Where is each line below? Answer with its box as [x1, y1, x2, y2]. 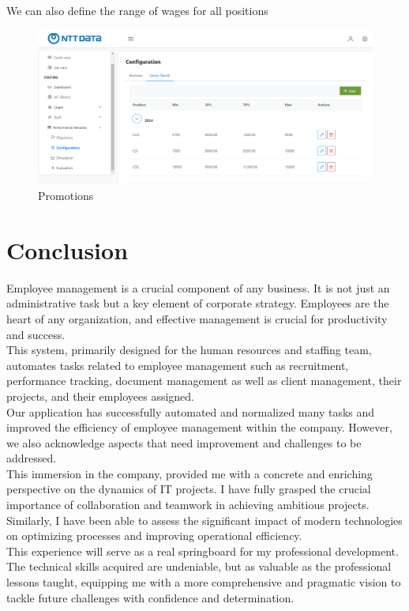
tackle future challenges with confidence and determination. [6, 589, 295, 605]
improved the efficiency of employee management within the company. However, [6, 419, 392, 436]
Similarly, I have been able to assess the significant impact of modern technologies [6, 511, 403, 528]
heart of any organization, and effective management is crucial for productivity [6, 310, 388, 326]
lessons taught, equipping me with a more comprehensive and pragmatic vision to [6, 574, 401, 590]
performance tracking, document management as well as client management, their [6, 372, 402, 389]
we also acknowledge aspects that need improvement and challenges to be [6, 434, 362, 451]
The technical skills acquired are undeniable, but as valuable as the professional [6, 558, 392, 575]
